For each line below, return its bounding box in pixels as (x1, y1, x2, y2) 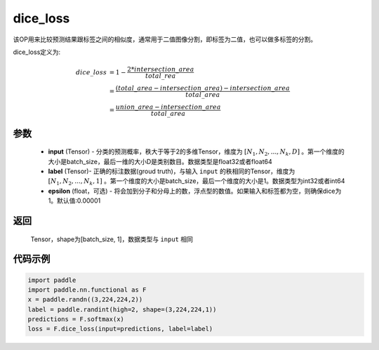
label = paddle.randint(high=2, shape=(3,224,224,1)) (27, 305, 217, 314)
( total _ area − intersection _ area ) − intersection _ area (115, 84, 291, 93)
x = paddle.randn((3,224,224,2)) (27, 295, 143, 304)
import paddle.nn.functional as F (27, 285, 147, 294)
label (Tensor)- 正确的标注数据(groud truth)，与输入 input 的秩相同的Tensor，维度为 (48, 167, 295, 175)
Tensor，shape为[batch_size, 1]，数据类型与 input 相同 (30, 235, 193, 243)
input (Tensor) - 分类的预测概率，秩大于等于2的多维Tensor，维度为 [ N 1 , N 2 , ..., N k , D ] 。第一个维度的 (48, 147, 345, 157)
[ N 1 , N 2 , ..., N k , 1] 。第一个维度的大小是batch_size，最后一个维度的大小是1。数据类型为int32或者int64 (48, 177, 345, 187)
